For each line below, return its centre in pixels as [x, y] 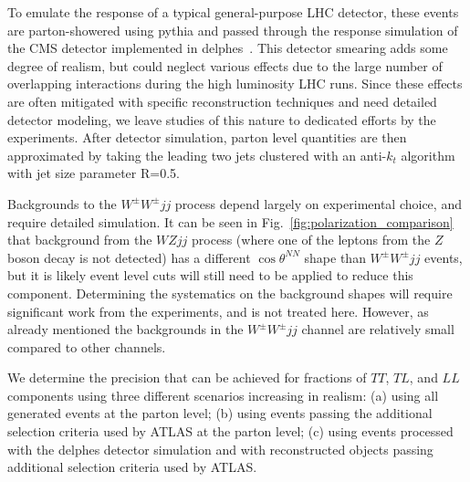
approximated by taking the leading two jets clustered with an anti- [197, 155]
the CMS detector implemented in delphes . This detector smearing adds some [228, 48]
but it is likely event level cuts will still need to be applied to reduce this [210, 275]
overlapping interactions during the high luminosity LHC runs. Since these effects [235, 84]
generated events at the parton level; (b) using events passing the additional [220, 413]
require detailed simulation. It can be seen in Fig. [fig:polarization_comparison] [230, 221]
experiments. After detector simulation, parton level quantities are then [207, 137]
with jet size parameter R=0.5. [94, 173]
